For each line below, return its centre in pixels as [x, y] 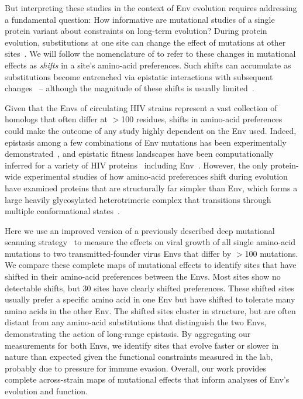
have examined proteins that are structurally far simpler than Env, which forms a [151, 188]
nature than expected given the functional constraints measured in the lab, [139, 357]
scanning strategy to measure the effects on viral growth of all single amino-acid [150, 242]
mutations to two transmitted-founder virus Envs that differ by [118, 253]
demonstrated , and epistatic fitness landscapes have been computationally [139, 154]
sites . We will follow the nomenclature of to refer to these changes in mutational [150, 54]
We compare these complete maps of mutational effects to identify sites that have [151, 265]
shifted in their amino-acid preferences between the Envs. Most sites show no [143, 276]
